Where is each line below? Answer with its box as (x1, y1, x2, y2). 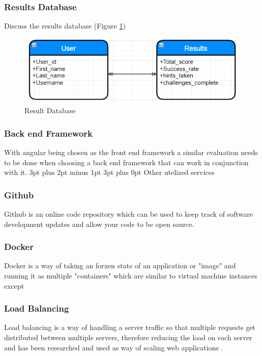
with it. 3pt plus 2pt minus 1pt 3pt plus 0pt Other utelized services (4, 167, 215, 177)
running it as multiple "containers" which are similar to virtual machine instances (4, 270, 257, 281)
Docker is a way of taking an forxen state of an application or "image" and (4, 260, 236, 271)
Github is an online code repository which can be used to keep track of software (4, 208, 253, 219)
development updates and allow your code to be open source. (4, 218, 194, 229)
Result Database (24, 105, 76, 116)
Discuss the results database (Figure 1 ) (4, 20, 126, 31)
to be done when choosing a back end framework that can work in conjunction (4, 157, 249, 167)
